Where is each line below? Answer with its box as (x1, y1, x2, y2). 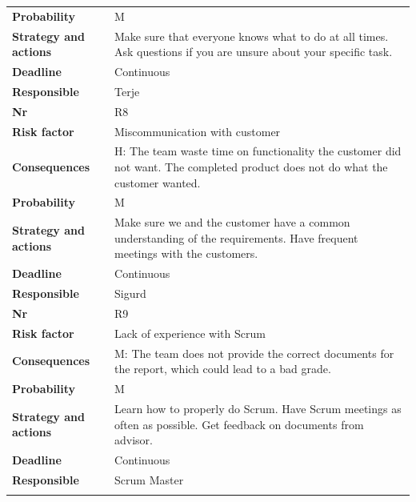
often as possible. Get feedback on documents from (114, 416, 364, 432)
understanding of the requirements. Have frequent (114, 229, 358, 246)
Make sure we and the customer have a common (114, 214, 350, 231)
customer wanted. (114, 174, 201, 191)
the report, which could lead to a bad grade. (114, 360, 331, 377)
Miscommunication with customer (114, 122, 281, 139)
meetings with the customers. (114, 245, 258, 262)
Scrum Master (114, 471, 184, 488)
